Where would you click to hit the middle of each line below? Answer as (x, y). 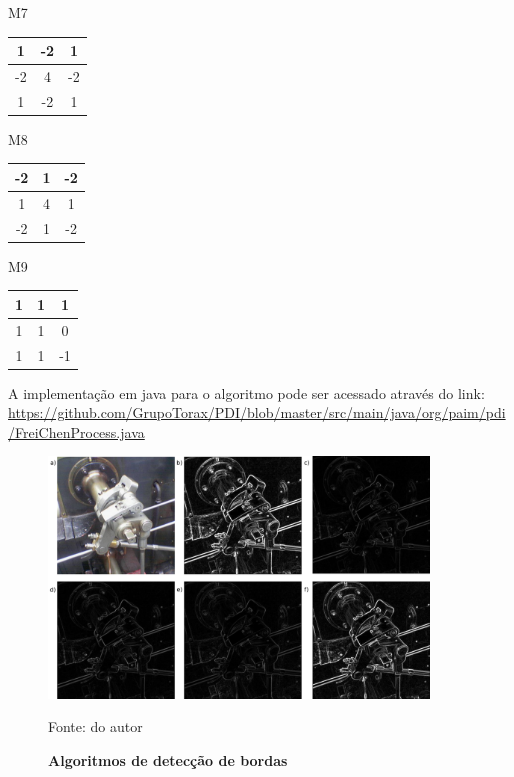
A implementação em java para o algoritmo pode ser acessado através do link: (246, 392)
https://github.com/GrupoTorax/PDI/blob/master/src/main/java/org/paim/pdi (257, 412)
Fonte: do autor (95, 726)
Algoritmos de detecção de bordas (168, 759)
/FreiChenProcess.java (76, 431)
